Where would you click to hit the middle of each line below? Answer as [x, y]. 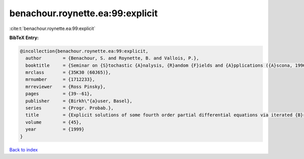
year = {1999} [55, 129]
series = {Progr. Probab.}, [70, 108]
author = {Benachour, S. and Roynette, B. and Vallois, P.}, [112, 58]
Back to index [24, 149]
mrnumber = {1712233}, [60, 80]
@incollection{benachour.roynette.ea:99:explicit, [84, 51]
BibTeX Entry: [24, 38]
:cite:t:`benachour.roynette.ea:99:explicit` [52, 28]
